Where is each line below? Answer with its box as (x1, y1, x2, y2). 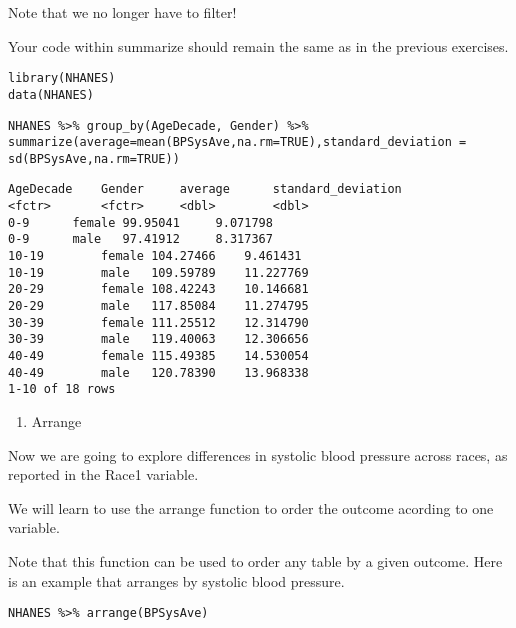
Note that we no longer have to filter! (8, 2, 237, 22)
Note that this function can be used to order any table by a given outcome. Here (8, 550, 503, 571)
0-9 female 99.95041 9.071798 (8, 215, 273, 230)
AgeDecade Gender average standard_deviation (8, 182, 402, 197)
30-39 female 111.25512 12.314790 (8, 315, 309, 330)
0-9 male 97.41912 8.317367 (8, 232, 273, 247)
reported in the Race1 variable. (8, 464, 199, 485)
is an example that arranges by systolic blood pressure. (8, 570, 345, 591)
